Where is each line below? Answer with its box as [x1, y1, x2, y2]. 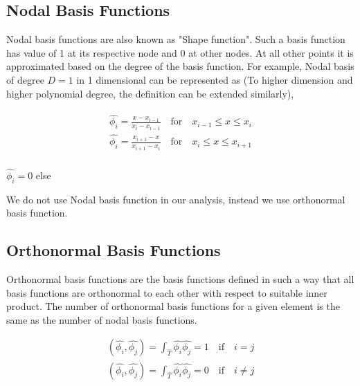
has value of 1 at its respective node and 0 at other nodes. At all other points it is [6, 45, 354, 59]
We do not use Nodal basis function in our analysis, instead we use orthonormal [6, 192, 345, 206]
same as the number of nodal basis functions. [6, 312, 197, 327]
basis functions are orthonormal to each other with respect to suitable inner [6, 285, 327, 300]
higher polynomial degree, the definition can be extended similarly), [6, 86, 294, 100]
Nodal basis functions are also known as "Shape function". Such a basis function [6, 32, 345, 46]
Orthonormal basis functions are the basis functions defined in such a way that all [6, 272, 354, 286]
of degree [6, 72, 44, 86]
